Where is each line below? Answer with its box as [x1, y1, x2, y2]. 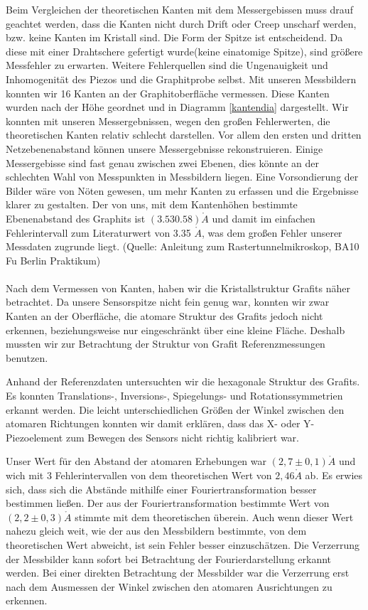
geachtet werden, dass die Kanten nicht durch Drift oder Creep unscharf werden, [6, 16, 357, 31]
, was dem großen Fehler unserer [201, 225, 342, 240]
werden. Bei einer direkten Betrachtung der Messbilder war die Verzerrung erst [6, 565, 350, 580]
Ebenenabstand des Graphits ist [6, 210, 146, 225]
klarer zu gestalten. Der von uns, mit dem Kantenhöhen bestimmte [6, 197, 298, 212]
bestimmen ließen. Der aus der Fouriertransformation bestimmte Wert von [6, 496, 330, 510]
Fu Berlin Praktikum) [6, 252, 101, 267]
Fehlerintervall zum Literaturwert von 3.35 [6, 225, 191, 240]
